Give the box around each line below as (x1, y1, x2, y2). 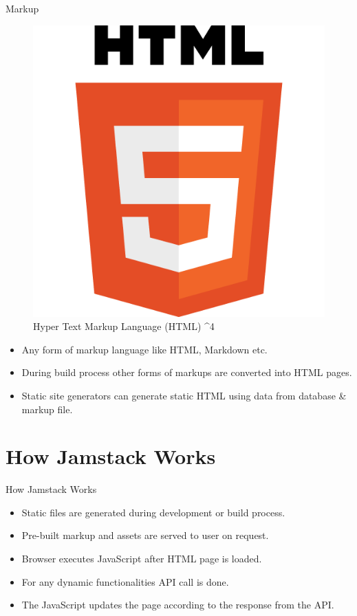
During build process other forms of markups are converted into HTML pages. (21, 365, 352, 379)
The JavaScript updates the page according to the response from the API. (21, 597, 334, 612)
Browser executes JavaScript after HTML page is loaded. (21, 551, 262, 566)
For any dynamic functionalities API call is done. (21, 574, 229, 588)
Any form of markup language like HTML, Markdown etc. (21, 342, 268, 356)
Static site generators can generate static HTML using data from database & (21, 388, 347, 402)
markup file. (21, 401, 73, 416)
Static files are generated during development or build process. (21, 505, 285, 519)
